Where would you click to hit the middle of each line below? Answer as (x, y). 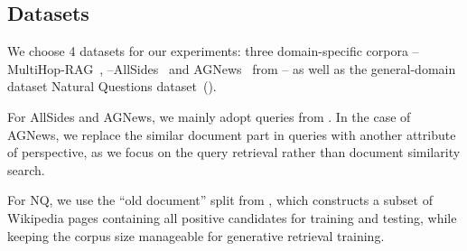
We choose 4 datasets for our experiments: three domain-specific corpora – (213, 51)
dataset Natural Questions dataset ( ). (112, 86)
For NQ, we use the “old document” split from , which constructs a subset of (220, 200)
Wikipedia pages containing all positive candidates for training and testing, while (232, 217)
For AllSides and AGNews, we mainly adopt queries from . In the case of (209, 116)
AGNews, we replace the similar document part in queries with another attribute (232, 134)
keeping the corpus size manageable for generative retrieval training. (196, 235)
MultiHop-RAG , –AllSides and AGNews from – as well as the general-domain (232, 68)
